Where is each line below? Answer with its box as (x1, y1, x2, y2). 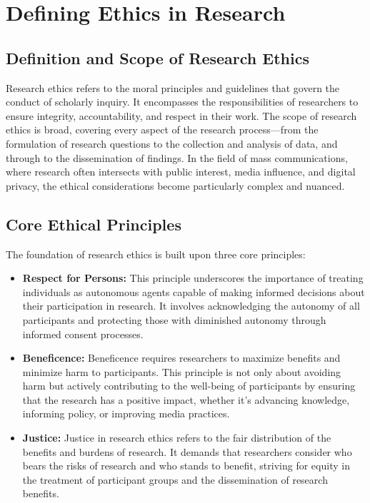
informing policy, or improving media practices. (22, 406, 230, 421)
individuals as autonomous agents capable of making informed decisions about (22, 284, 365, 299)
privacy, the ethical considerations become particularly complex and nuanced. (6, 178, 345, 193)
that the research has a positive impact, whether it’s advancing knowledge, (22, 392, 350, 407)
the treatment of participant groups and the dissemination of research (22, 472, 328, 487)
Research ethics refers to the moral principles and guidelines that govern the (6, 80, 340, 95)
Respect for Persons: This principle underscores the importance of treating (22, 270, 364, 285)
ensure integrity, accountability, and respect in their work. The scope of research (6, 108, 357, 123)
